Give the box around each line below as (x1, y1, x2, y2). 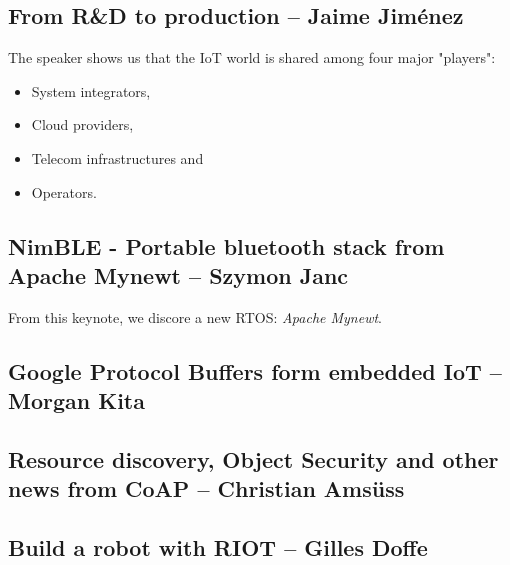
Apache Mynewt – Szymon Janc (8, 259, 349, 290)
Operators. (31, 181, 97, 202)
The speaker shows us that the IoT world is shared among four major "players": (8, 47, 496, 68)
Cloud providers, (31, 114, 134, 135)
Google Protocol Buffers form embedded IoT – (8, 355, 502, 386)
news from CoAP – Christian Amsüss (8, 473, 405, 504)
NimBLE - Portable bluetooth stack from (8, 230, 445, 261)
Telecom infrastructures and (31, 147, 204, 168)
